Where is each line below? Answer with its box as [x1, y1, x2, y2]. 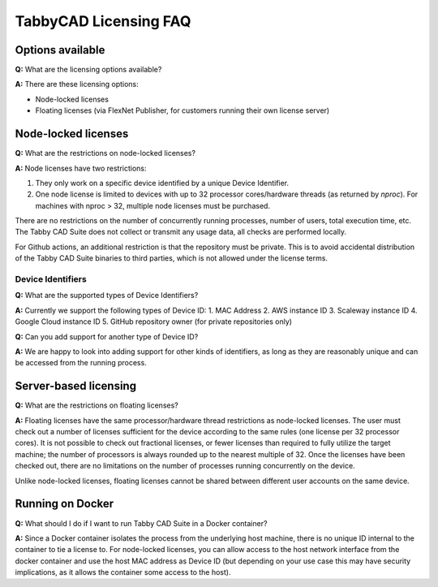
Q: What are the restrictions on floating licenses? [15, 400, 178, 410]
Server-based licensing [15, 379, 137, 393]
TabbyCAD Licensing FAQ [15, 12, 191, 30]
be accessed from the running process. [15, 358, 148, 368]
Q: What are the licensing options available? [15, 65, 162, 75]
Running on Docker [15, 497, 114, 511]
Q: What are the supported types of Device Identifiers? [15, 291, 199, 300]
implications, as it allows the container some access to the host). [15, 568, 231, 577]
